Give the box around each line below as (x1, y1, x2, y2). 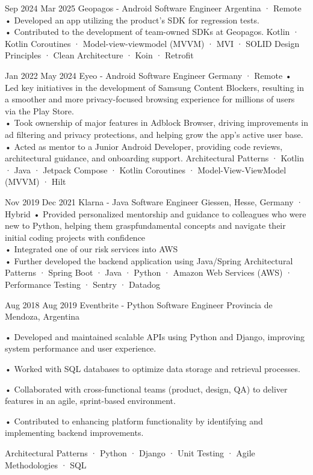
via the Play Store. (5, 104, 74, 117)
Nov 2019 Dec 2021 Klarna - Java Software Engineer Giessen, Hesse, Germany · (5, 195, 303, 208)
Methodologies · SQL (5, 458, 87, 471)
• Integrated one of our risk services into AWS (5, 243, 178, 255)
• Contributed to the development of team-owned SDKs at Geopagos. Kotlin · (5, 25, 299, 38)
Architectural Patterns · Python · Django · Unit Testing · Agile (5, 447, 255, 459)
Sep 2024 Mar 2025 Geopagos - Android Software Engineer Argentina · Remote (5, 2, 302, 14)
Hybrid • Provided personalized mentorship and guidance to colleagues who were (5, 207, 306, 220)
